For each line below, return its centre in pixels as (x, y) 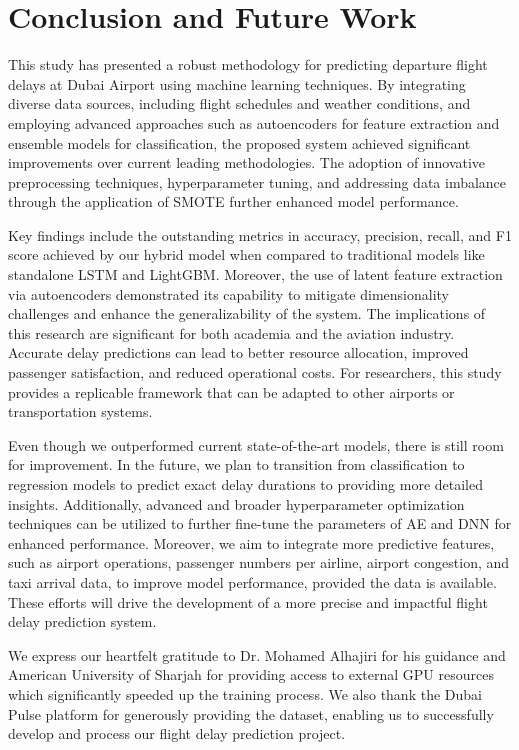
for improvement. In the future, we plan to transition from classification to (236, 464)
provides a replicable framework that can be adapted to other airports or (231, 391)
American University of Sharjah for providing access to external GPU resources (251, 674)
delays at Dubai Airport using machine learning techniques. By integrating (237, 83)
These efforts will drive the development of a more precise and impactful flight (248, 601)
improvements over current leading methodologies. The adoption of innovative (247, 162)
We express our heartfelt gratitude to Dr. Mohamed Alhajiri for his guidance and (257, 654)
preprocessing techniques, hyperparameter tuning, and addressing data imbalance (257, 181)
